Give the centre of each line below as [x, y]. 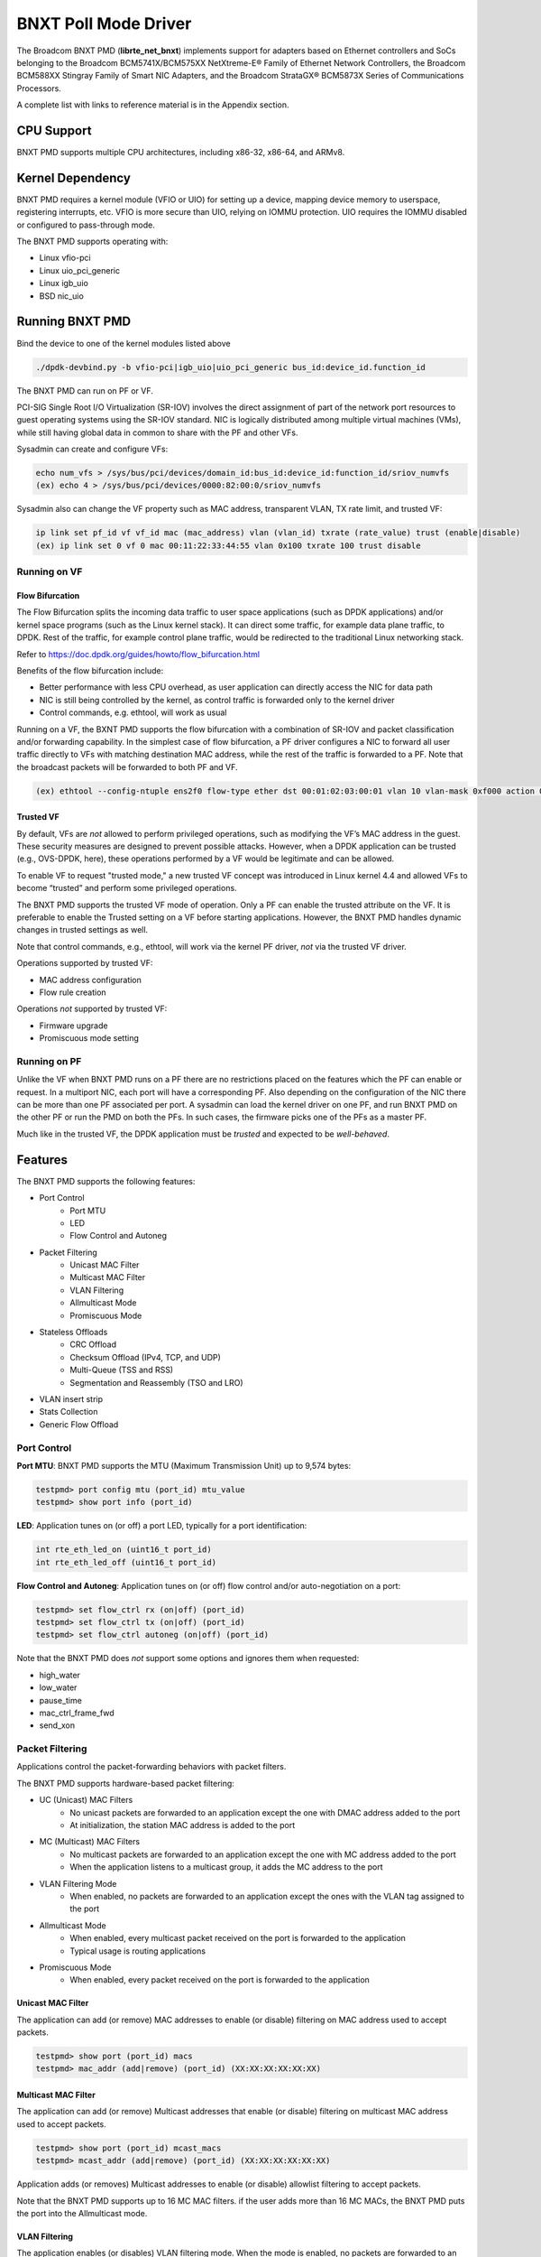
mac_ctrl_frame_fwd [77, 1713]
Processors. [39, 88]
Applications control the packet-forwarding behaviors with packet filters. [151, 1767]
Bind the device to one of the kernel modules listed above [124, 343]
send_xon [57, 1725]
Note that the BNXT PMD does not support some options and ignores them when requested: [188, 1658]
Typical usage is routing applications [138, 1951]
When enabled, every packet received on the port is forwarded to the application [220, 1980]
